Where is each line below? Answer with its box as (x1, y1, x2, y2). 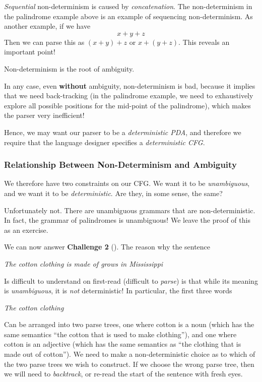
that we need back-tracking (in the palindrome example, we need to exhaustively (4, 90, 253, 101)
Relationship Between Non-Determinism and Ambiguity (4, 158, 237, 171)
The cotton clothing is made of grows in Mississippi (4, 258, 163, 269)
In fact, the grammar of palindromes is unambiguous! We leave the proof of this (4, 215, 250, 225)
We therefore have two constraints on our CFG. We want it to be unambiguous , (4, 178, 250, 188)
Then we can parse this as (4, 36, 85, 47)
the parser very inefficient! (4, 110, 85, 120)
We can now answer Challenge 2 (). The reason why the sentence (4, 241, 211, 252)
